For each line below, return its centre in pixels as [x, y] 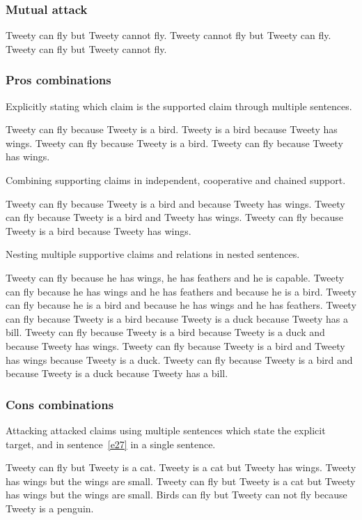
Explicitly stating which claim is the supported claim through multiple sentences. [179, 106]
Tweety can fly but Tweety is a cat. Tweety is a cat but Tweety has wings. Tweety [181, 467]
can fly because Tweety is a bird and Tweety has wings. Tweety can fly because [174, 217]
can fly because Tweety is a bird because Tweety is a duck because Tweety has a [177, 318]
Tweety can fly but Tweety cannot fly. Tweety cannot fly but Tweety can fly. [168, 35]
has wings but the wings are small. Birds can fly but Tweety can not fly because [176, 495]
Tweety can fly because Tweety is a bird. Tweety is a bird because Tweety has [172, 129]
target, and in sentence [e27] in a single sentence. [111, 444]
